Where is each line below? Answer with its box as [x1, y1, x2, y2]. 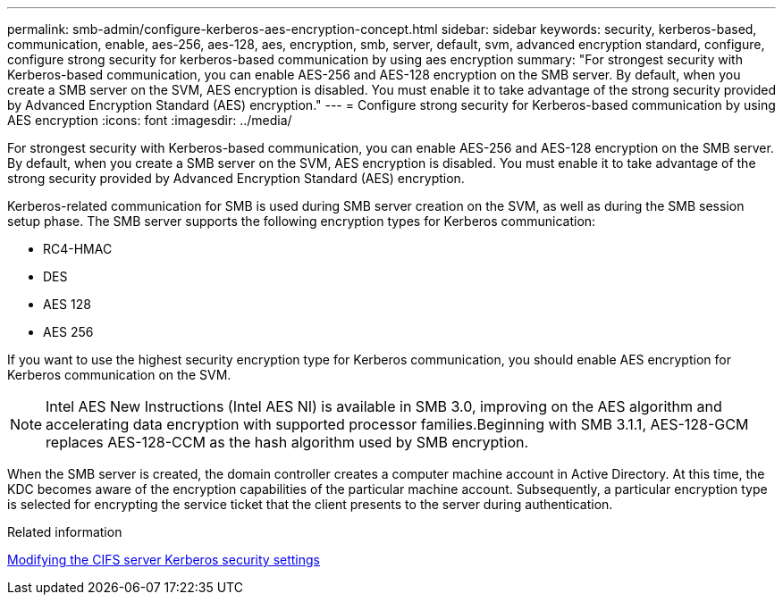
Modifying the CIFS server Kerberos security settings [7, 552, 321, 567]
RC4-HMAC [43, 241, 113, 256]
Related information [7, 524, 122, 539]
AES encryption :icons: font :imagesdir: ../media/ [7, 113, 292, 128]
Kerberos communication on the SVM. [7, 367, 232, 382]
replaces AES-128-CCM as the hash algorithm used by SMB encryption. [46, 433, 529, 451]
